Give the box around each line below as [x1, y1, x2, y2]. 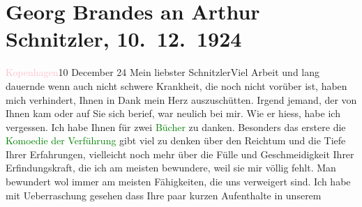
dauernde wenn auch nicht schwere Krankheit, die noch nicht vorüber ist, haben [6, 78, 347, 93]
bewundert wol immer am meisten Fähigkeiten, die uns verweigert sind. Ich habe [6, 174, 351, 189]
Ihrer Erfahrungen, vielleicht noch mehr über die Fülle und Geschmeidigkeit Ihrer [6, 146, 354, 161]
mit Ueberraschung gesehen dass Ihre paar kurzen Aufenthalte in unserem [6, 187, 322, 202]
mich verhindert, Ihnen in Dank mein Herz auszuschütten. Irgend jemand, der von [6, 92, 357, 107]
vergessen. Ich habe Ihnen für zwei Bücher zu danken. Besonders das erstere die [6, 119, 346, 134]
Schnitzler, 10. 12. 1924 [6, 24, 242, 53]
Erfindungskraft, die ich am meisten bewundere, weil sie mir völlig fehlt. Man [6, 160, 336, 175]
